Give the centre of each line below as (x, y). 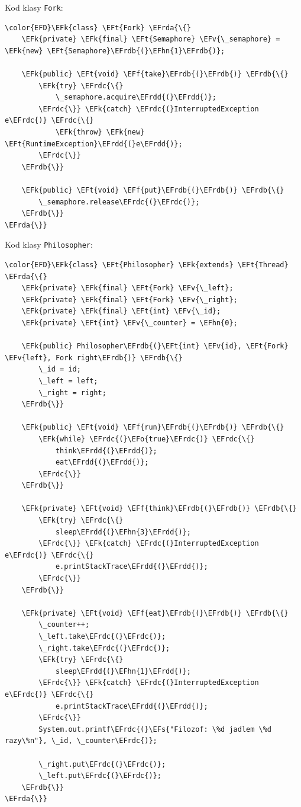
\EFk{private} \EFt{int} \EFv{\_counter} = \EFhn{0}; (130, 323)
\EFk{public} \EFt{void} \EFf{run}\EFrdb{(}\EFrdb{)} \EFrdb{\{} (153, 427)
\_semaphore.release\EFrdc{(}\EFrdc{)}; (119, 202)
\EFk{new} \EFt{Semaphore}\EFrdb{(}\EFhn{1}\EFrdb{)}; (115, 51)
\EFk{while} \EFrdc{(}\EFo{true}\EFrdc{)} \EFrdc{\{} (147, 439)
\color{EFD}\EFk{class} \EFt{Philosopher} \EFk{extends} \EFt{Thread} (147, 265)
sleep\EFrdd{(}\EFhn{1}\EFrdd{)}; (123, 671)
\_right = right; (72, 393)
